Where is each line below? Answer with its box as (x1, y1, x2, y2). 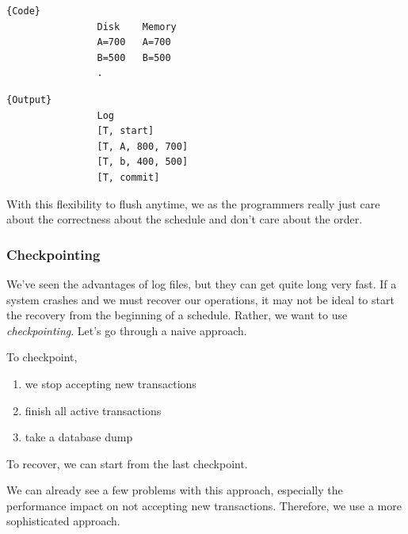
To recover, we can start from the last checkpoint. (6, 455, 248, 471)
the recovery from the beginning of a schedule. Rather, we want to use (6, 307, 348, 323)
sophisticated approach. (6, 513, 120, 529)
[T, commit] (97, 171, 160, 183)
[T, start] (97, 125, 154, 137)
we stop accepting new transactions (25, 375, 196, 391)
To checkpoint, (6, 349, 78, 365)
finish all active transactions (25, 402, 162, 418)
